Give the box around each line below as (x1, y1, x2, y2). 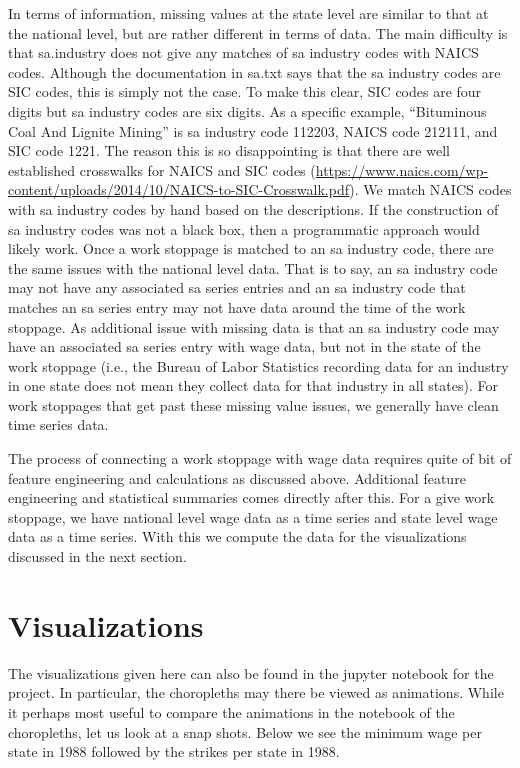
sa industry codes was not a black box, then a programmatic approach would (8, 218, 480, 239)
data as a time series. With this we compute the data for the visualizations (8, 526, 467, 547)
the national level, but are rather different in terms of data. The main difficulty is (8, 22, 508, 43)
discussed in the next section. (8, 546, 187, 567)
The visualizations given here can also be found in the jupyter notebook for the (8, 662, 494, 683)
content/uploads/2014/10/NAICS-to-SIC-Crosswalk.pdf (8, 179, 350, 200)
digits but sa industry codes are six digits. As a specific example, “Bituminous (8, 100, 487, 121)
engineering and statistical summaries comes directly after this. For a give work (8, 487, 495, 508)
